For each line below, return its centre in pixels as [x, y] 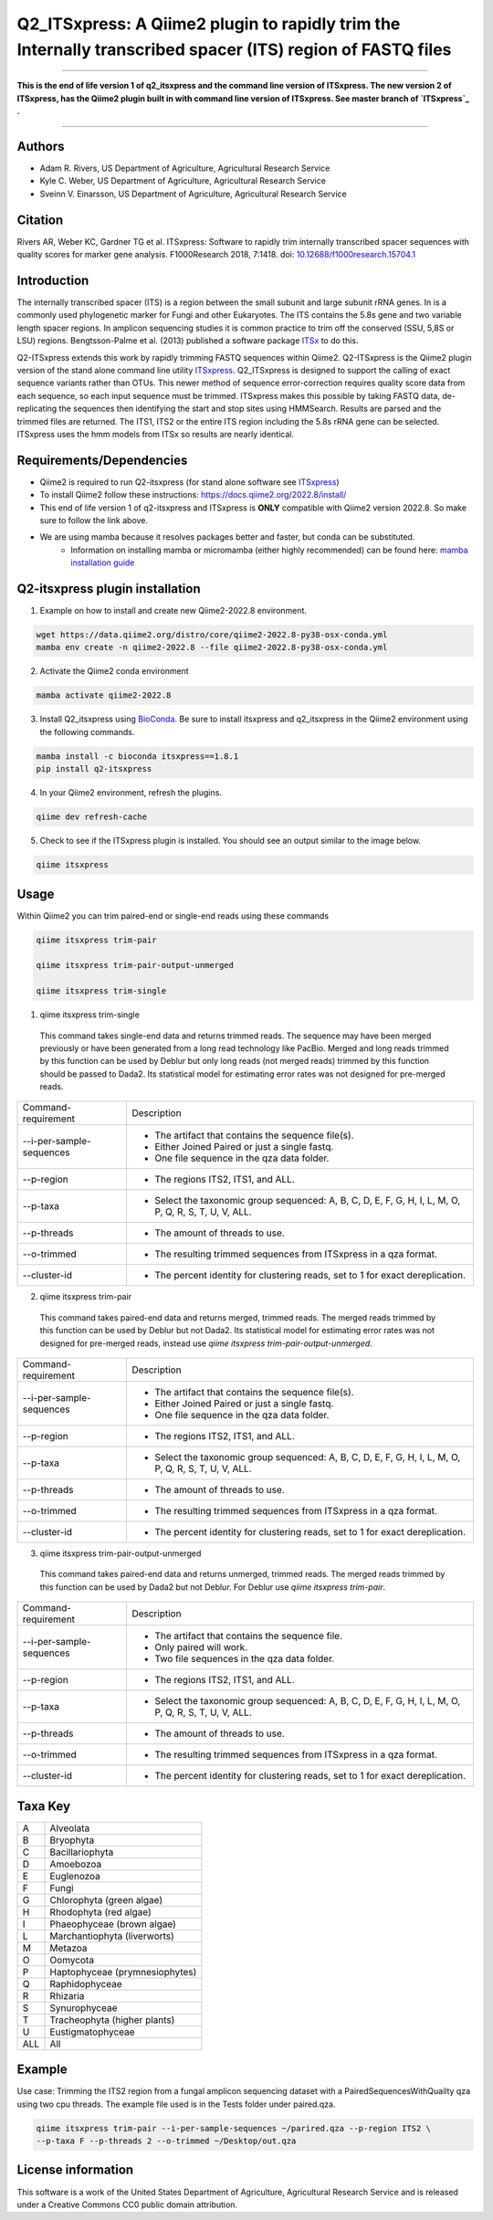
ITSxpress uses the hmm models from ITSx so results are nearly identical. [155, 434]
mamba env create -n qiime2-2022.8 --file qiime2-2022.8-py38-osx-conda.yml [212, 647]
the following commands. [87, 731]
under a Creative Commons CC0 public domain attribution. [127, 2204]
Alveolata [70, 1828]
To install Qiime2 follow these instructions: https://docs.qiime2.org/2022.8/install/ [193, 495]
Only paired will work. [201, 1647]
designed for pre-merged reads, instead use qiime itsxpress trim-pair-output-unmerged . [206, 1343]
